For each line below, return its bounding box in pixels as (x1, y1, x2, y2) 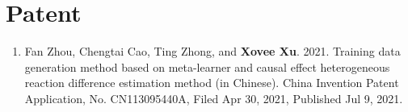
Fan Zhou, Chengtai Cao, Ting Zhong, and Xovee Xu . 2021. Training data (24, 43, 401, 60)
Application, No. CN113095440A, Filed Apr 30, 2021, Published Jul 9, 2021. (24, 89, 403, 106)
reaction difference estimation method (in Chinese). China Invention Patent (24, 74, 399, 91)
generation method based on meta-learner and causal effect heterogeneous (24, 58, 390, 75)
